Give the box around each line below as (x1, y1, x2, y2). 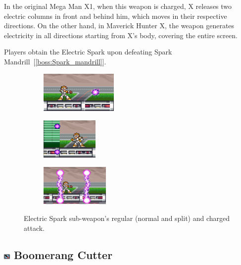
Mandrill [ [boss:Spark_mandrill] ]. (4, 56, 106, 66)
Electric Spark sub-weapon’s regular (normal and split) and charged (24, 213, 230, 223)
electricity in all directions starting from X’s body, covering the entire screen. (4, 30, 238, 40)
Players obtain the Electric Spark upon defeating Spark (4, 47, 172, 57)
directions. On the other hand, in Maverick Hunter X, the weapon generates (4, 20, 235, 31)
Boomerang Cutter (14, 247, 113, 262)
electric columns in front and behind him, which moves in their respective (4, 10, 227, 21)
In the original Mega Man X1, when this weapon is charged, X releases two (4, 1, 232, 11)
